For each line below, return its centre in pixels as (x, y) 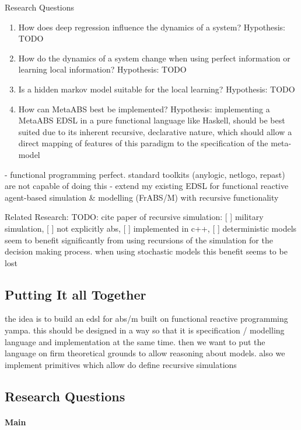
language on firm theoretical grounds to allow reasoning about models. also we (145, 353)
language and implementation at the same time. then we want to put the (135, 341)
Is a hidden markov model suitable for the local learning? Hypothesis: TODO (157, 89)
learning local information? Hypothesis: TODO (102, 69)
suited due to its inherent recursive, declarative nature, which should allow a (155, 131)
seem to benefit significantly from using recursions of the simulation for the (139, 240)
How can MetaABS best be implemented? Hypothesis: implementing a (144, 109)
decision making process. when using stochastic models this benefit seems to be (146, 251)
